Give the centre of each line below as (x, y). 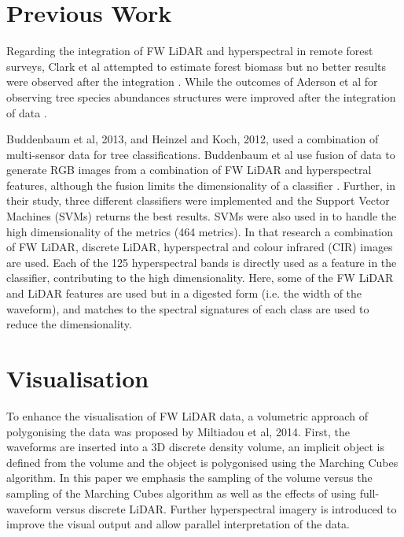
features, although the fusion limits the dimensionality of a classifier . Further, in (201, 185)
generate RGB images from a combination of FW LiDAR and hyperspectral (189, 170)
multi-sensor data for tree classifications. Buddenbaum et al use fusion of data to (201, 154)
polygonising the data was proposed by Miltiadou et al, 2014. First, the (178, 431)
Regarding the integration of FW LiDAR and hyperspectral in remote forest (190, 51)
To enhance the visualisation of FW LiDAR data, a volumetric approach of (187, 415)
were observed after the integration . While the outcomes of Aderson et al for (192, 81)
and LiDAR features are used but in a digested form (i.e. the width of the (184, 293)
